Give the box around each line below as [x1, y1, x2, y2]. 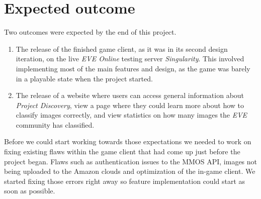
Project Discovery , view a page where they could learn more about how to [16, 99, 244, 110]
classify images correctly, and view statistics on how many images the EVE [16, 110, 247, 120]
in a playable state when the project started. [16, 73, 153, 83]
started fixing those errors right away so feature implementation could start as [4, 175, 245, 186]
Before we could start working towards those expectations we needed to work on [4, 136, 251, 147]
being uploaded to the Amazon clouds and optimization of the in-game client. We [4, 166, 255, 176]
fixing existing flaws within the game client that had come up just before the [4, 146, 240, 157]
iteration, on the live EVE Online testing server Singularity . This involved [16, 53, 244, 64]
